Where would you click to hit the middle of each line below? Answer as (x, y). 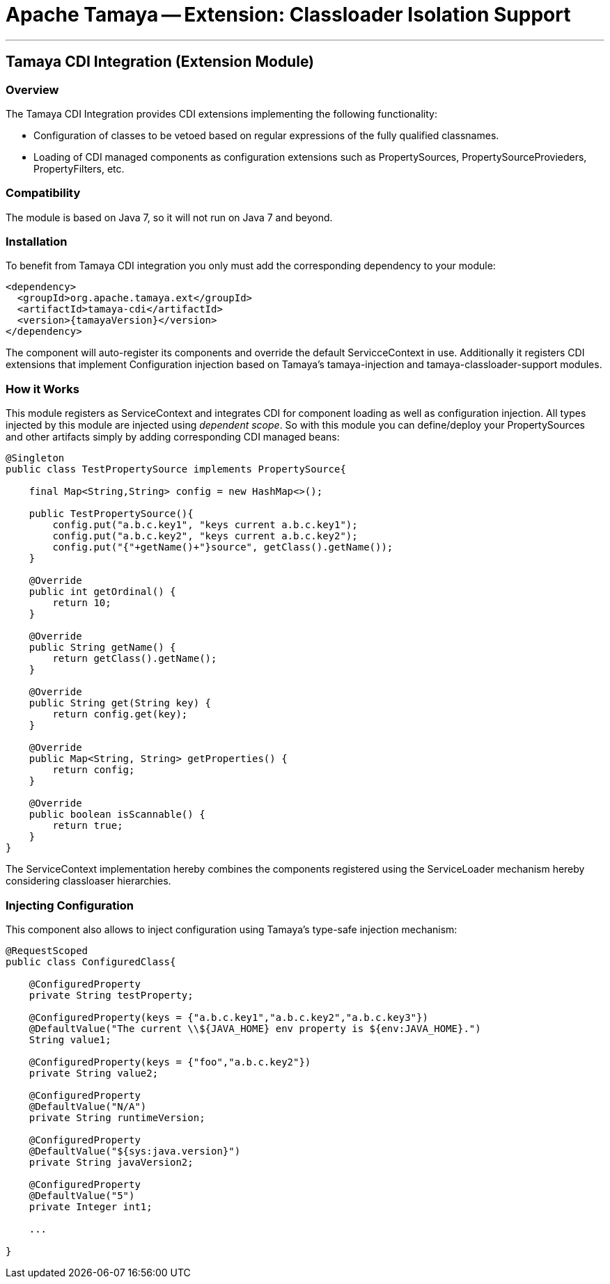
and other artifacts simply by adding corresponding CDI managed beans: (173, 437)
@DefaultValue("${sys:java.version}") (135, 1151)
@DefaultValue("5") (82, 1195)
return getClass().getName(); (135, 659)
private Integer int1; (91, 1206)
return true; (88, 826)
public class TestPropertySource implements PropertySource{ (176, 469)
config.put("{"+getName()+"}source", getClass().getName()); (223, 547)
